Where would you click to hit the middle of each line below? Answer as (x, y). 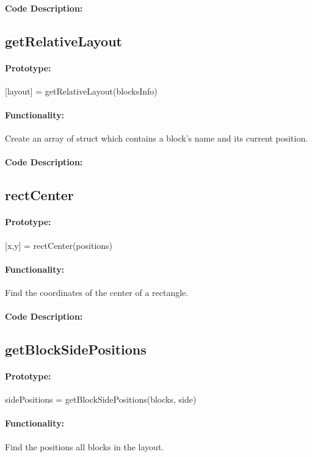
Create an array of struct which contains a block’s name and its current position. (157, 138)
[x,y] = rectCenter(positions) (59, 245)
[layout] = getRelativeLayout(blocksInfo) (81, 91)
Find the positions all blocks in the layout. (85, 446)
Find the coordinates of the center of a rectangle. (97, 292)
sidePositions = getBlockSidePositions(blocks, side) (101, 399)
